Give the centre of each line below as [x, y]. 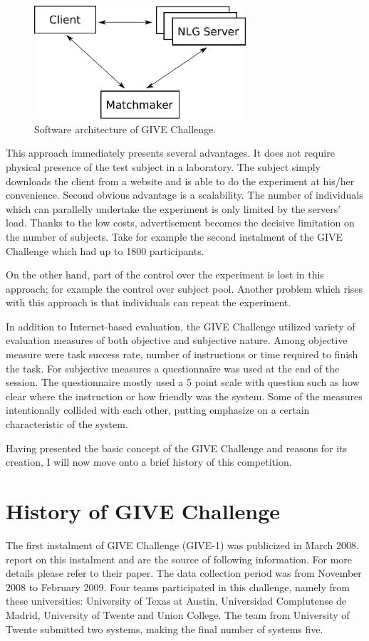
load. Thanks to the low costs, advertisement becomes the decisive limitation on [180, 223]
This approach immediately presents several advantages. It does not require [170, 153]
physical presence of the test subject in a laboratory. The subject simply [163, 166]
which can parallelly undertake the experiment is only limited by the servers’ [173, 208]
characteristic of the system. [67, 424]
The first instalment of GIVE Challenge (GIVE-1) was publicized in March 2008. [182, 544]
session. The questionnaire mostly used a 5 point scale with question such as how [183, 382]
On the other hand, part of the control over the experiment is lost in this [165, 275]
